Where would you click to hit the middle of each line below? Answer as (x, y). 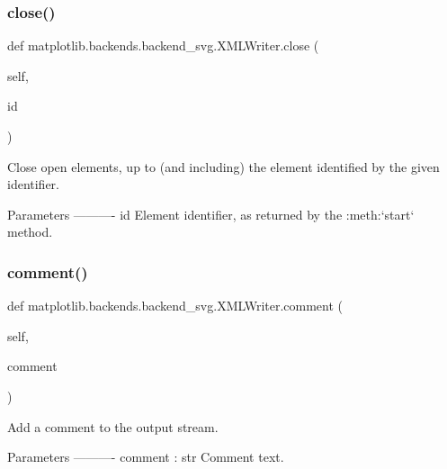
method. (30, 232)
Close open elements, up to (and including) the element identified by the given (223, 166)
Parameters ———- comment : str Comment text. (146, 457)
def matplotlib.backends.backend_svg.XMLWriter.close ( (163, 45)
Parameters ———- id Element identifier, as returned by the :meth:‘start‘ (211, 214)
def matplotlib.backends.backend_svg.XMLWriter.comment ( (175, 306)
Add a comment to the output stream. (113, 426)
